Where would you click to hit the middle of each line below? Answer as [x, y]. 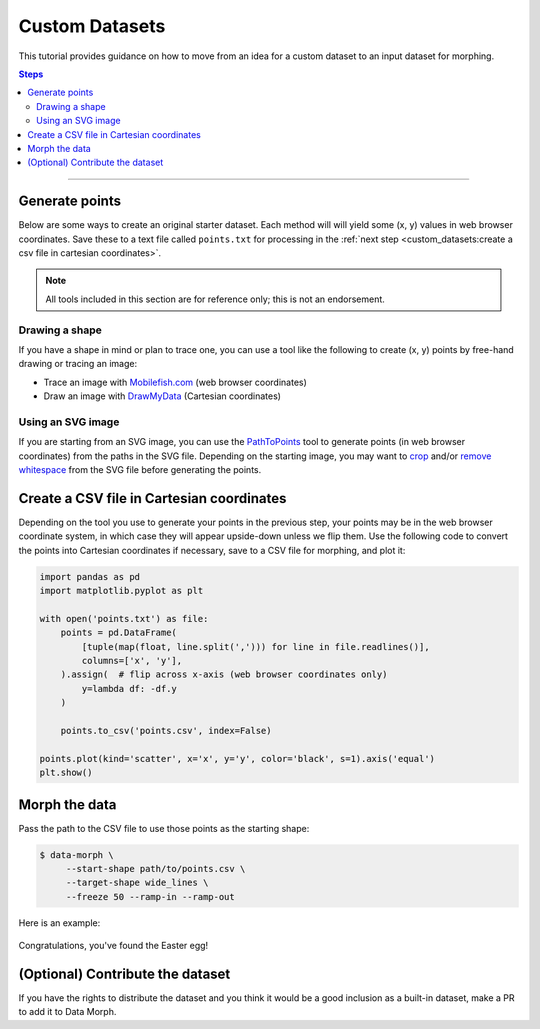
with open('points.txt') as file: [124, 618]
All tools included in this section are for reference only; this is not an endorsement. [215, 299]
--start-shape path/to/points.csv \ [155, 868]
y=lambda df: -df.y [129, 688]
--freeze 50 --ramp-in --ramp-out [150, 896]
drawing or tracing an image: [78, 364]
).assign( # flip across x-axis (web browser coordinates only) [224, 674]
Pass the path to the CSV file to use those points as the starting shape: [164, 828]
